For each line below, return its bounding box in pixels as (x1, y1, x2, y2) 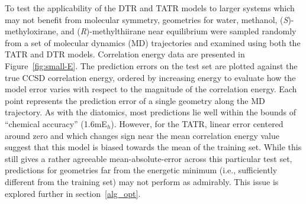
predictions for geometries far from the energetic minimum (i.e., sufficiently (5, 164, 278, 176)
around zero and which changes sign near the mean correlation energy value (5, 129, 279, 141)
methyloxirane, (5, 25, 59, 37)
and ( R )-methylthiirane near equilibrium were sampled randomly (60, 25, 297, 37)
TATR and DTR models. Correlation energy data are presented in (5, 48, 245, 60)
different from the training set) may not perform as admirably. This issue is (5, 175, 279, 187)
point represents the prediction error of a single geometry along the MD (5, 94, 265, 106)
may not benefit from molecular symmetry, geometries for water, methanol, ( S (5, 13, 288, 25)
